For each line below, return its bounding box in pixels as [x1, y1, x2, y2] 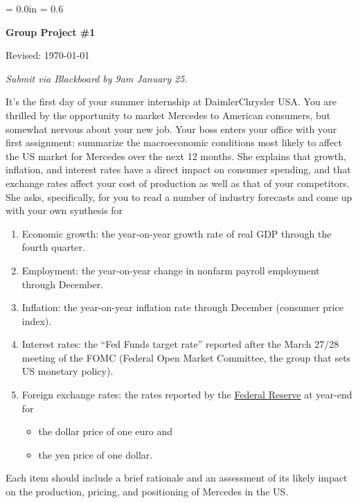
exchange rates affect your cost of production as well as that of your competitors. [6, 175, 350, 190]
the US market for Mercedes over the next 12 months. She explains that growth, [6, 148, 346, 163]
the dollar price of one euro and [38, 424, 173, 439]
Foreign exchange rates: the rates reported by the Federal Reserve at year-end [21, 387, 352, 402]
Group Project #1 [6, 24, 96, 39]
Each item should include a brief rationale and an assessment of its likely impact [6, 470, 348, 485]
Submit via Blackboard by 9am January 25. [6, 71, 188, 85]
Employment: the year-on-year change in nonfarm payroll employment [21, 263, 320, 277]
